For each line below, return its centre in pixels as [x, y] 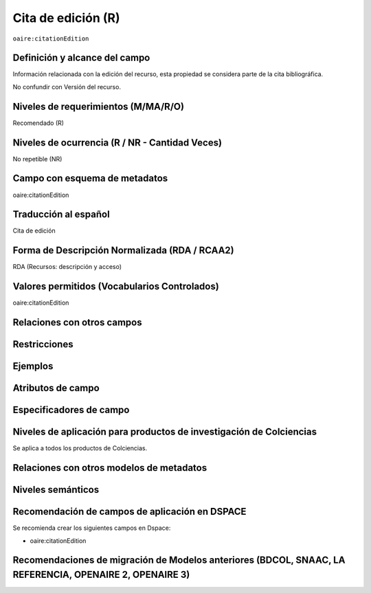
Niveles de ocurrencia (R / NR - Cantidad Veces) [117, 142]
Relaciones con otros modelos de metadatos [110, 468]
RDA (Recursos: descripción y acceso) [67, 267]
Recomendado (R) [38, 123]
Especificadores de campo [71, 410]
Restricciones [43, 344]
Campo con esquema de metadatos [90, 178]
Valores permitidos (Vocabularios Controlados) [116, 287]
